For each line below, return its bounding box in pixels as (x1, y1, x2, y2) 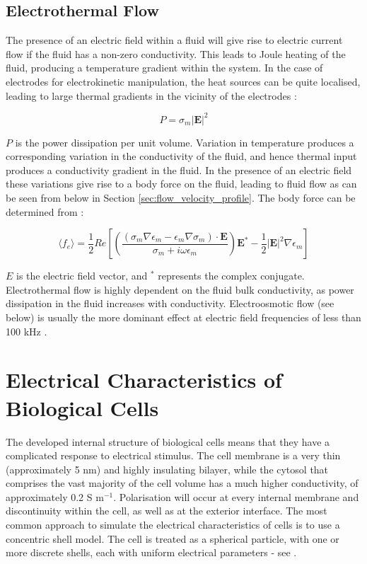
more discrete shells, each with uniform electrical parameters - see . (6, 545, 297, 560)
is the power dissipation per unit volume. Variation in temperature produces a (15, 134, 354, 149)
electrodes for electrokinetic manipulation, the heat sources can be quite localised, (6, 74, 361, 88)
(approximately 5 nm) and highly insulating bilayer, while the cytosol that (6, 461, 329, 476)
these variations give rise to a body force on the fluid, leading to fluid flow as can (6, 176, 357, 191)
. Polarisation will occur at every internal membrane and (113, 489, 359, 504)
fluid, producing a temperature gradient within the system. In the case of (6, 60, 323, 75)
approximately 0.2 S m (6, 489, 104, 504)
